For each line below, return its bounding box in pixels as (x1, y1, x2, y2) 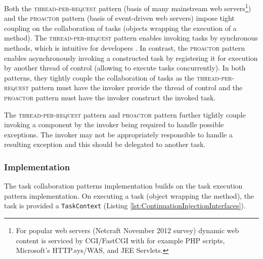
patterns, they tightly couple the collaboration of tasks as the (4, 72, 195, 83)
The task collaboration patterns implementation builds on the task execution (4, 180, 243, 191)
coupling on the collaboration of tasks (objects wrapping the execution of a (4, 22, 237, 33)
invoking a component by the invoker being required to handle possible (4, 119, 224, 130)
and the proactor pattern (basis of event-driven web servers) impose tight (4, 13, 235, 23)
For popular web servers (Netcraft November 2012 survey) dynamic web (16, 225, 239, 236)
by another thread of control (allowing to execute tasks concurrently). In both (4, 62, 246, 73)
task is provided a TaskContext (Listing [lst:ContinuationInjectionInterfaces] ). (4, 200, 246, 211)
